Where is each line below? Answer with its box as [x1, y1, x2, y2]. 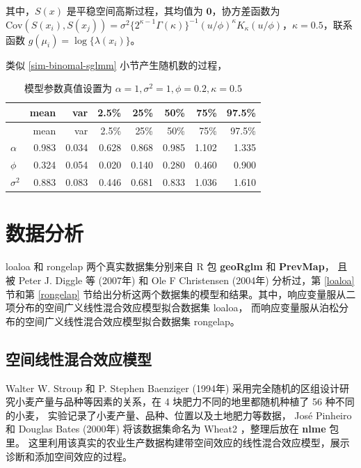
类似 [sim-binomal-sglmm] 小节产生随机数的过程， [6, 57, 227, 72]
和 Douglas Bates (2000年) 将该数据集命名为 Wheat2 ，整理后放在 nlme [6, 421, 326, 436]
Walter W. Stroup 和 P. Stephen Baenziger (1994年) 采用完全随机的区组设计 [6, 380, 340, 395]
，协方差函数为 [211, 3, 280, 17]
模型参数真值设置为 [24, 81, 112, 95]
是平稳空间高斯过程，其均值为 [66, 3, 203, 17]
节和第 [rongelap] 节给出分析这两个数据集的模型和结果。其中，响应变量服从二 [6, 286, 356, 301]
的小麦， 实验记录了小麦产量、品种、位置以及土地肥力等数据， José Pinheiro [6, 407, 352, 422]
